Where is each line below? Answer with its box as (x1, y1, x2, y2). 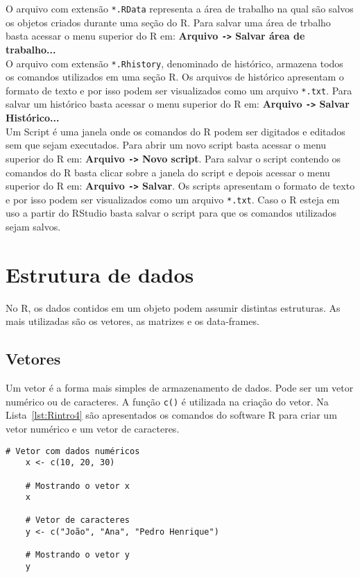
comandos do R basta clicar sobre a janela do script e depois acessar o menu (6, 165, 330, 179)
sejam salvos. (6, 219, 61, 233)
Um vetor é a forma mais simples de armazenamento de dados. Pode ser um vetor (6, 381, 354, 395)
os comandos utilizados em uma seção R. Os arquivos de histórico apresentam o (6, 69, 344, 84)
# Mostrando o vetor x (25, 480, 130, 491)
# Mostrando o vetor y (25, 550, 130, 560)
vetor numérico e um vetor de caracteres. (6, 421, 180, 435)
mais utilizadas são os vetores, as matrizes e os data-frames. (6, 314, 259, 328)
